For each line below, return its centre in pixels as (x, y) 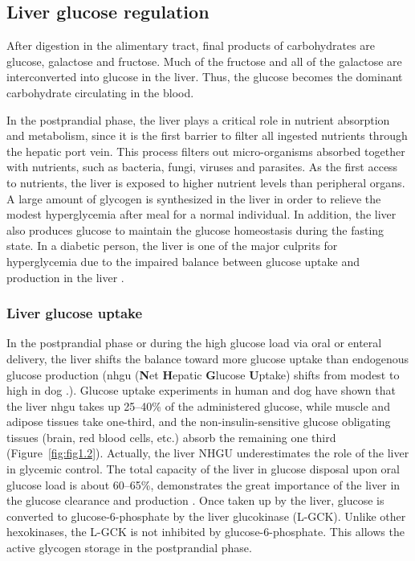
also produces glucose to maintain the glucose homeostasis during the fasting (195, 229)
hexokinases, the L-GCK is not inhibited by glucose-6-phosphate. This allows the (205, 532)
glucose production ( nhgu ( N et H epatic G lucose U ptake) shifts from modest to (203, 374)
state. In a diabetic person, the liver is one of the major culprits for (172, 246)
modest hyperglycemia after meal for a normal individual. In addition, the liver (201, 214)
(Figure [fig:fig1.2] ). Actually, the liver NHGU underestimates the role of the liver (208, 453)
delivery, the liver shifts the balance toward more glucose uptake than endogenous (207, 358)
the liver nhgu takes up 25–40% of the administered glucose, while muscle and (198, 405)
